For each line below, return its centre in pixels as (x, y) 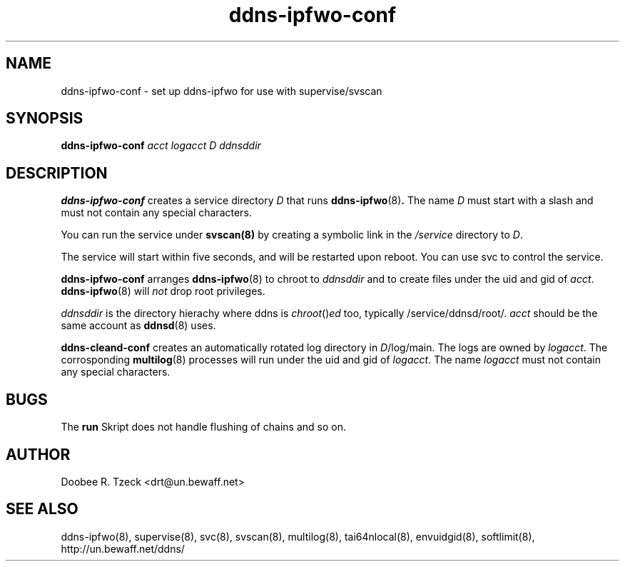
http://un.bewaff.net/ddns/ (123, 548)
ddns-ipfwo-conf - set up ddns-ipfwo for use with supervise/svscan (222, 91)
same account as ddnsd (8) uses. (138, 326)
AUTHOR (38, 454)
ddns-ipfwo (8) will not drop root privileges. (163, 291)
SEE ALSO (42, 509)
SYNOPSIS (45, 119)
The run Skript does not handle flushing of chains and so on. (203, 427)
